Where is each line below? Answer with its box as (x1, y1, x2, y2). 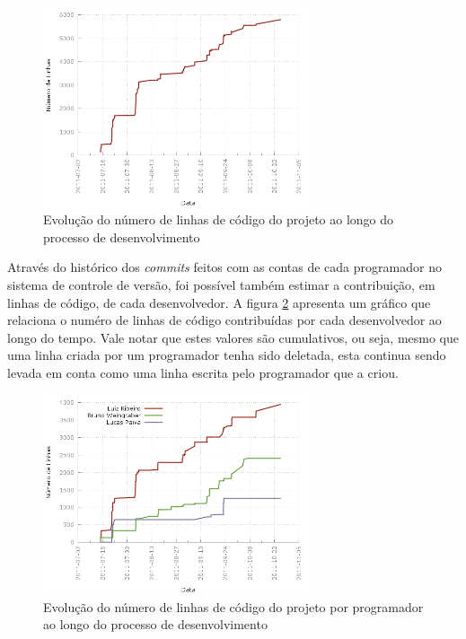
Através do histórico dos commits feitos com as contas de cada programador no (7, 258, 442, 276)
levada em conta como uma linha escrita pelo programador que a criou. (7, 363, 399, 381)
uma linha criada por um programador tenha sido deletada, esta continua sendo (7, 346, 446, 364)
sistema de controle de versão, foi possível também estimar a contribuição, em (7, 275, 435, 293)
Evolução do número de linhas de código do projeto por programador (43, 597, 424, 616)
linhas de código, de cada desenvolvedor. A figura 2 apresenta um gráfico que (7, 293, 431, 311)
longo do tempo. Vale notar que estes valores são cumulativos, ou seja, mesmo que (7, 328, 459, 346)
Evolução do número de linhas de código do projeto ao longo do (43, 210, 394, 229)
